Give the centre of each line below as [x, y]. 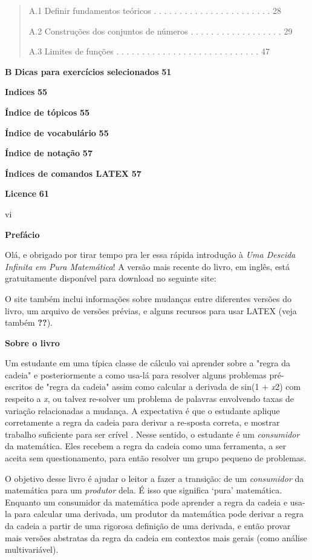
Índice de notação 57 [49, 153]
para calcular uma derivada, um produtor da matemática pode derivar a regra [159, 514]
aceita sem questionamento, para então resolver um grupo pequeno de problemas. [156, 458]
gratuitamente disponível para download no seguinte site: [111, 278]
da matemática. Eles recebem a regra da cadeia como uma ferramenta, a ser [146, 446]
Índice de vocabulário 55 [57, 132]
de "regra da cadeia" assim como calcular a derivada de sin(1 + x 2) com [168, 387]
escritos [19, 387]
